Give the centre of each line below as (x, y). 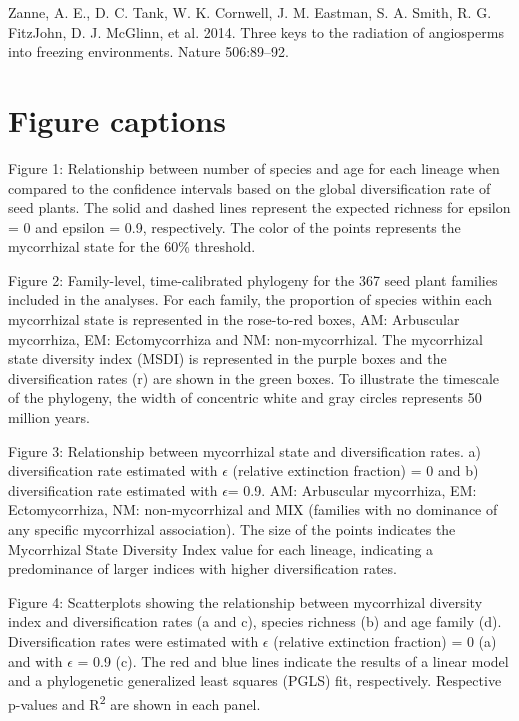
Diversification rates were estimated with (133, 640)
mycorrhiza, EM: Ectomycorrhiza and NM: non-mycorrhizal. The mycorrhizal (245, 338)
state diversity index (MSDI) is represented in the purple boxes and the (227, 358)
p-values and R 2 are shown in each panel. (134, 702)
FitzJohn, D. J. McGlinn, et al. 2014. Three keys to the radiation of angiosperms (256, 31)
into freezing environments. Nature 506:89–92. (148, 51)
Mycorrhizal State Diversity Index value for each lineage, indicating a (221, 548)
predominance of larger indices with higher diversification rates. (202, 568)
